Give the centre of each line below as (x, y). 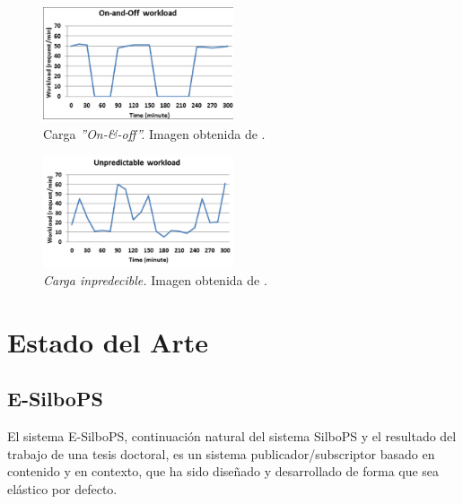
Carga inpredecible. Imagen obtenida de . (155, 279)
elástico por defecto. (62, 488)
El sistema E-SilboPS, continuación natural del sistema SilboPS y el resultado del (232, 435)
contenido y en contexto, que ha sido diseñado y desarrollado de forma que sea (223, 471)
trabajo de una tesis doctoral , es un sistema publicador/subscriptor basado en (221, 453)
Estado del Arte (108, 341)
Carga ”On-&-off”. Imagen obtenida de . (154, 134)
